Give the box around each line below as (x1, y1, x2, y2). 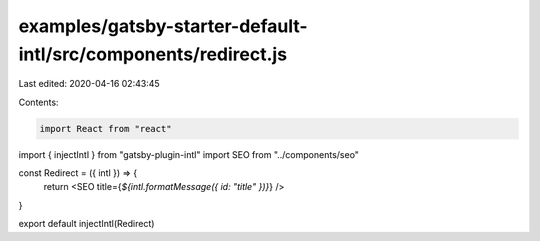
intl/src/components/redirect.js (18, 43, 288, 65)
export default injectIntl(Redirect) (18, 218, 155, 230)
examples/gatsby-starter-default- (18, 15, 309, 37)
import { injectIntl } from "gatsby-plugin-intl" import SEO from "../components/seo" (18, 148, 360, 160)
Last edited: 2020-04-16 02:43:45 (18, 78, 160, 90)
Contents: (18, 96, 59, 108)
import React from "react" (39, 123, 172, 134)
